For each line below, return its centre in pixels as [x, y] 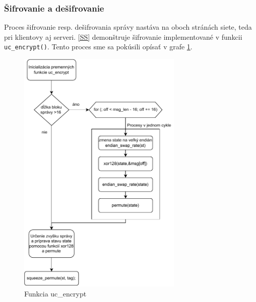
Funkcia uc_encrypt [55, 293]
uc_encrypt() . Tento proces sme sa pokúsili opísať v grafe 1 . [98, 47]
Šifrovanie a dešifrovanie [54, 8]
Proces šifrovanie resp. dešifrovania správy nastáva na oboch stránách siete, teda [128, 27]
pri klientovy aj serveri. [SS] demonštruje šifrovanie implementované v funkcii [123, 36]
